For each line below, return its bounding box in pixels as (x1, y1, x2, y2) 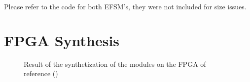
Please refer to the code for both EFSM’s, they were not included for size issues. (4, 1, 247, 11)
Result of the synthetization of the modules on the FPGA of (24, 58, 206, 69)
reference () (24, 68, 58, 79)
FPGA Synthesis (4, 30, 120, 50)
